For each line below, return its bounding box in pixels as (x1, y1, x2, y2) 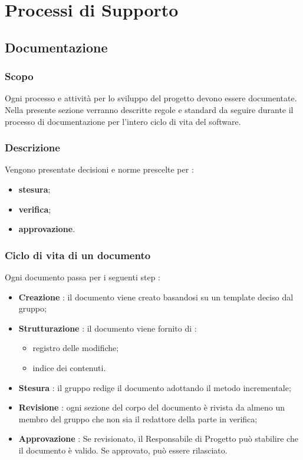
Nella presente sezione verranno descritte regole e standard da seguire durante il (5, 103, 294, 115)
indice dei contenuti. (32, 361, 106, 373)
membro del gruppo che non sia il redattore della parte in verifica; (18, 412, 258, 425)
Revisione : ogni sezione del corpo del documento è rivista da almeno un (18, 401, 285, 413)
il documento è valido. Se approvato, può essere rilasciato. (18, 444, 228, 456)
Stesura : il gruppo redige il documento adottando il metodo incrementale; (18, 381, 291, 393)
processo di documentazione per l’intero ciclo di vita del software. (5, 115, 241, 127)
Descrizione (5, 140, 60, 155)
